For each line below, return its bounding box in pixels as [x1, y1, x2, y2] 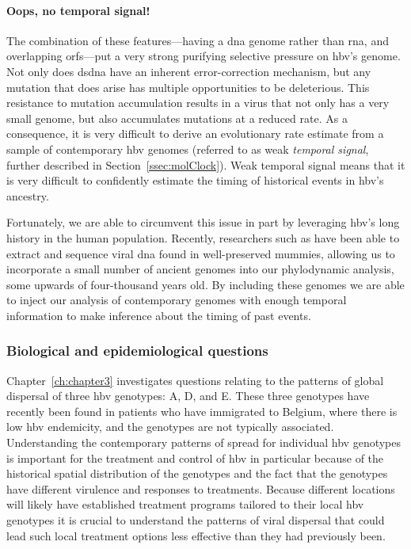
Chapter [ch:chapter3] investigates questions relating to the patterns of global [6, 372, 384, 388]
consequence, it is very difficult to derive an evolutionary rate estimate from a [6, 125, 384, 142]
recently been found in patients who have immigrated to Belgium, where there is [6, 402, 398, 419]
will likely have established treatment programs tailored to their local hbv [6, 496, 364, 513]
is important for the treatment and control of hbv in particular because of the [6, 449, 384, 466]
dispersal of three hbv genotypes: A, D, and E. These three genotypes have [6, 387, 370, 404]
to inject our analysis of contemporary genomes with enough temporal [6, 292, 347, 308]
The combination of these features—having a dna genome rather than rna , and [6, 32, 389, 48]
